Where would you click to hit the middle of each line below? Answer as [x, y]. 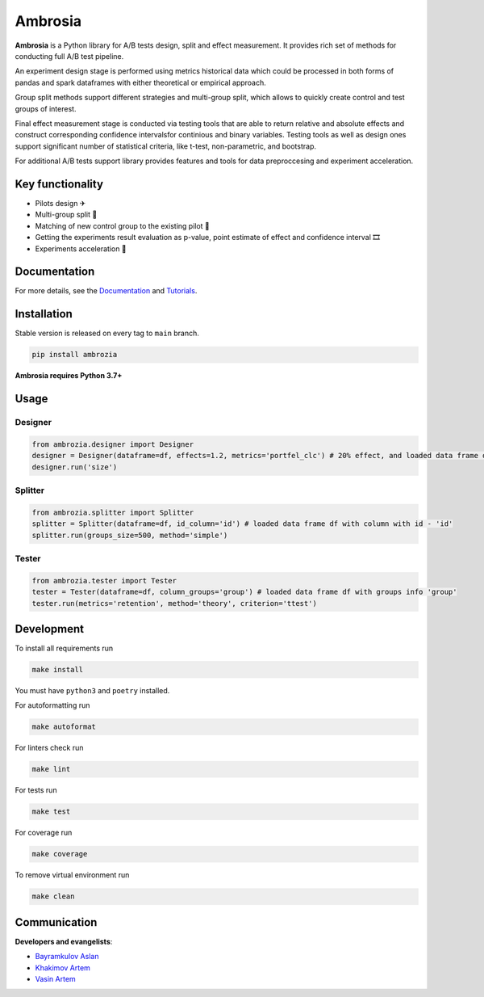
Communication [56, 922]
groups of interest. [46, 108]
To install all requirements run [64, 648]
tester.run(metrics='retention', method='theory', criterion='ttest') [175, 603]
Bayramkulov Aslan [67, 957]
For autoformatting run [52, 705]
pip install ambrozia [75, 355]
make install [58, 669]
